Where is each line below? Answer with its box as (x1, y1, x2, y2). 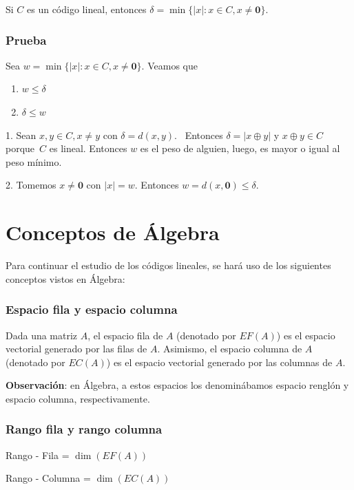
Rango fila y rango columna (6, 420, 163, 438)
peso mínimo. (6, 154, 62, 169)
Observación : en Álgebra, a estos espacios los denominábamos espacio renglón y (6, 378, 349, 392)
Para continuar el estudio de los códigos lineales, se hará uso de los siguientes (6, 258, 331, 273)
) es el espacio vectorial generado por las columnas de (106, 354, 333, 369)
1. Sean (6, 127, 37, 142)
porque (6, 141, 35, 156)
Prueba (6, 31, 47, 48)
